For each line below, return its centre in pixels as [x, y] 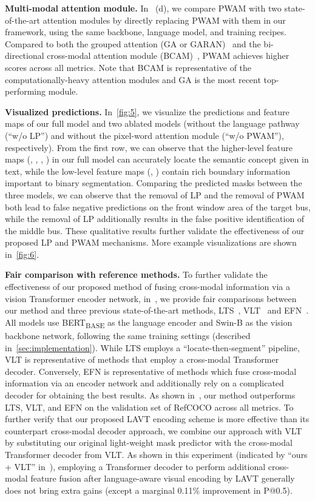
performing [25, 91]
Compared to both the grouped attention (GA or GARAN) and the [133, 43]
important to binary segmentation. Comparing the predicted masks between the [154, 183]
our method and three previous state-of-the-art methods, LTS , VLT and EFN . [157, 310]
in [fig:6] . [22, 254]
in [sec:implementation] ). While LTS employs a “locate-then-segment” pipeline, [152, 347]
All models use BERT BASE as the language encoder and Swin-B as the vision [149, 323]
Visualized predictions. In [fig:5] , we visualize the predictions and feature [147, 111]
